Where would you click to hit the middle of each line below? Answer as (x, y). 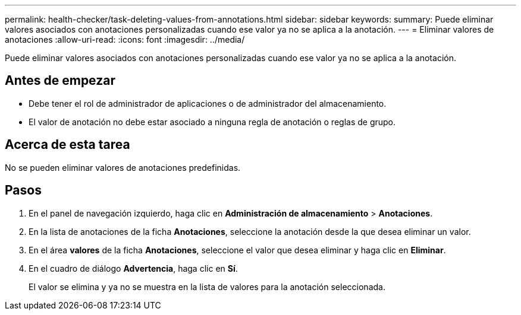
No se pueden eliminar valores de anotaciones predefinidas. (123, 167)
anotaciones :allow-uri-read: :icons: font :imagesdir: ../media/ (125, 39)
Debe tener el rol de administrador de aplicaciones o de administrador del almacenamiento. (208, 103)
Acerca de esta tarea (68, 145)
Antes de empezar (60, 81)
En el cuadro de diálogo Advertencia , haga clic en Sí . (133, 268)
